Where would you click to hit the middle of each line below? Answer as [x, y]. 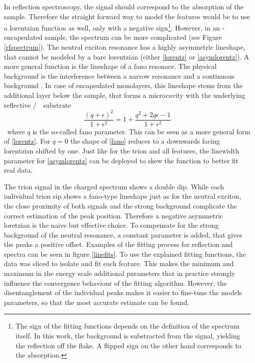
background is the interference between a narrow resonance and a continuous [119, 76]
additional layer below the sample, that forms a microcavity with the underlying [125, 95]
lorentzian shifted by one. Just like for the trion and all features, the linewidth [122, 150]
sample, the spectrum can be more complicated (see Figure [133, 37]
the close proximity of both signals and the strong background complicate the [120, 205]
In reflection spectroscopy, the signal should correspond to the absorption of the [124, 6]
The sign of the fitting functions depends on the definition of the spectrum [127, 326]
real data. [18, 170]
